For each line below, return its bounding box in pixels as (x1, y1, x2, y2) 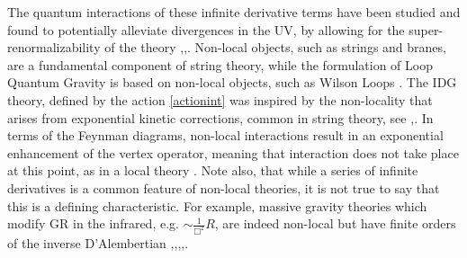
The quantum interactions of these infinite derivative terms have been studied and (7, 3, 461, 21)
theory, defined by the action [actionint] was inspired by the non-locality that (7, 90, 433, 109)
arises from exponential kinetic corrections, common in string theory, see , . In (7, 108, 434, 127)
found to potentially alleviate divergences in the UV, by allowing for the (7, 20, 405, 39)
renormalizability (7, 38, 101, 57)
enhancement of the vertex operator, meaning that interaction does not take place (7, 143, 459, 162)
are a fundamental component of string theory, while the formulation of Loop (7, 55, 433, 74)
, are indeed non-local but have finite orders (214, 214, 456, 233)
